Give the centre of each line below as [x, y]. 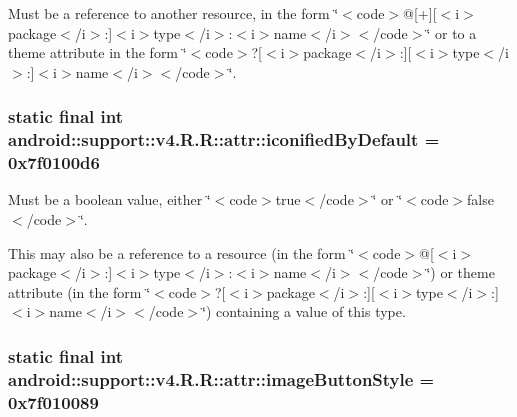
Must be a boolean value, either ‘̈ [109, 199]
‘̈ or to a [451, 32]
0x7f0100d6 [54, 162]
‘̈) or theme [460, 272]
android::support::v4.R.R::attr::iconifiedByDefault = [224, 139]
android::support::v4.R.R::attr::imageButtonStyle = [221, 378]
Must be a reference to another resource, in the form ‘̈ [173, 13]
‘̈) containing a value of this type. [304, 311]
